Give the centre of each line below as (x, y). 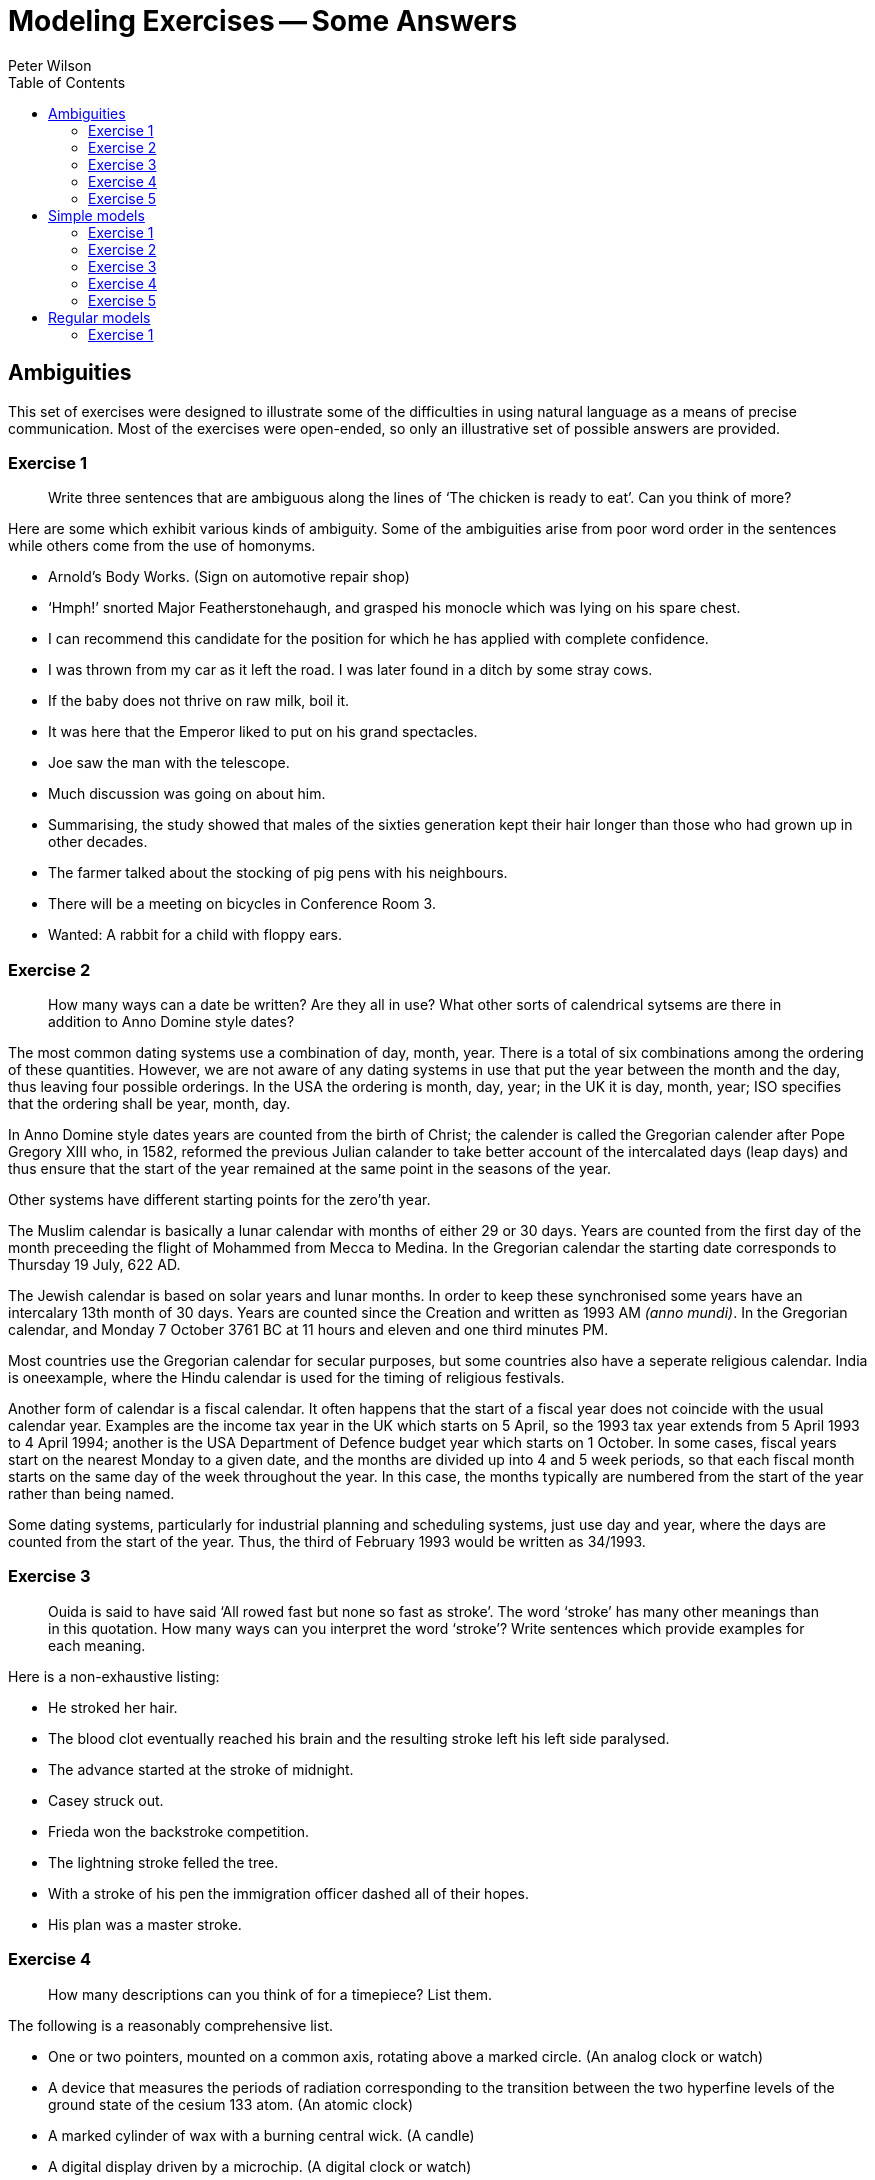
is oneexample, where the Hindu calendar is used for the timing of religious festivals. (286, 1378)
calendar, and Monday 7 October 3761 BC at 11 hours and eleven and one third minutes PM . (308, 1330)
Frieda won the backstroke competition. (179, 1831)
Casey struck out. (106, 1800)
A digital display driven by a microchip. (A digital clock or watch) (260, 2166)
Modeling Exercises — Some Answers (263, 21)
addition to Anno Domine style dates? (171, 1022)
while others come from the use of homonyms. (162, 546)
